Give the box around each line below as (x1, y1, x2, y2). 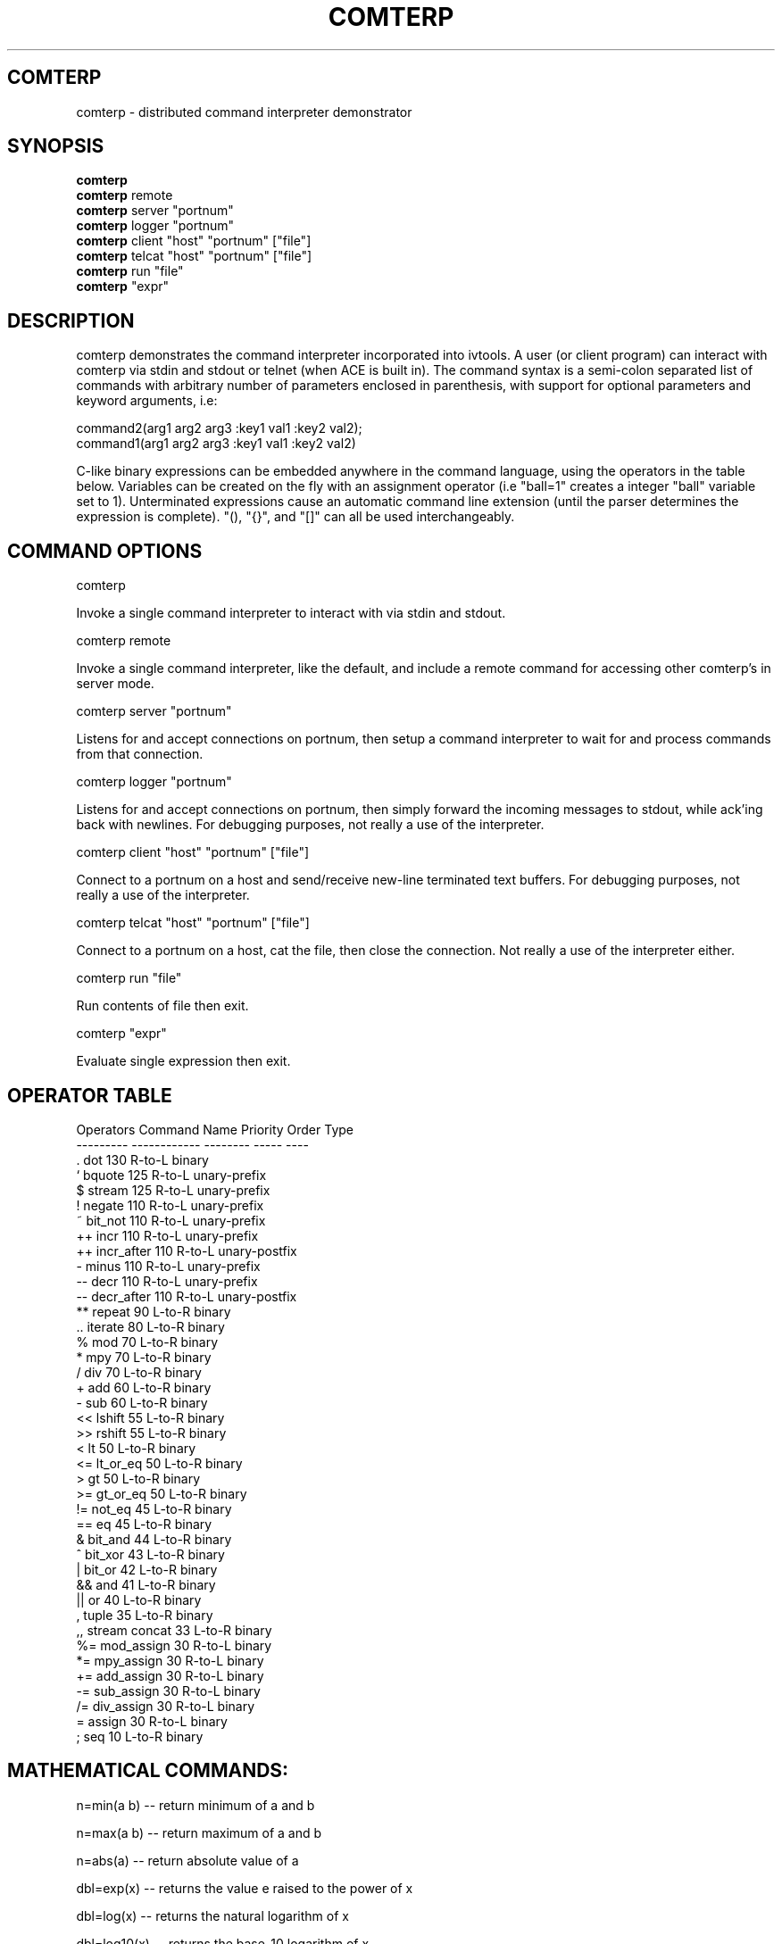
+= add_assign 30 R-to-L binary (76, 1667, 264, 1683)
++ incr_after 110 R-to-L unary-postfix (76, 1242, 297, 1259)
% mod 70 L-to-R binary (76, 1333, 219, 1350)
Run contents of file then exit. (76, 998, 249, 1014)
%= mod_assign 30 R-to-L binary (76, 1637, 272, 1653)
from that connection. (76, 746, 204, 762)
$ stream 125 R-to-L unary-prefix (76, 1182, 270, 1198)
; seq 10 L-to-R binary (76, 1728, 204, 1744)
